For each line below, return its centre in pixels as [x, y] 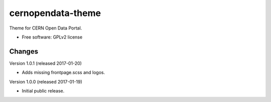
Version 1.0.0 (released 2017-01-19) [46, 81]
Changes [24, 51]
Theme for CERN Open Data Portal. [46, 28]
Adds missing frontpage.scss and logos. [63, 72]
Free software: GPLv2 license [52, 37]
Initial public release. [43, 91]
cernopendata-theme [55, 13]
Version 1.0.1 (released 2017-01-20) [46, 63]
